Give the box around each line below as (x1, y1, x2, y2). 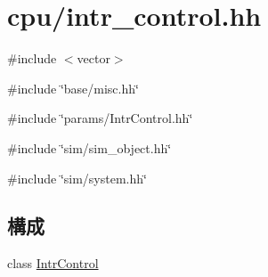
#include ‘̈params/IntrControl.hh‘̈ (7, 109, 193, 127)
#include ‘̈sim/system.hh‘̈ (7, 168, 147, 187)
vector (77, 49, 110, 68)
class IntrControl (7, 254, 99, 273)
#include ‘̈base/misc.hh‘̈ (7, 78, 139, 97)
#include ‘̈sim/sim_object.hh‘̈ (7, 138, 172, 157)
